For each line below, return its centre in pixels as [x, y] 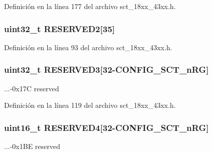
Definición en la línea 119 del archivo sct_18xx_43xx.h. [90, 105]
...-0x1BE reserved [32, 146]
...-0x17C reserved [32, 88]
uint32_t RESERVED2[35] [60, 28]
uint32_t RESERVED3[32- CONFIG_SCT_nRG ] [107, 69]
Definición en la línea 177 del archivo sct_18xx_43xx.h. [90, 6]
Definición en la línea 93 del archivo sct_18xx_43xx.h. [88, 47]
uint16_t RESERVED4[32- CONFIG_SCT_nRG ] [107, 127]
